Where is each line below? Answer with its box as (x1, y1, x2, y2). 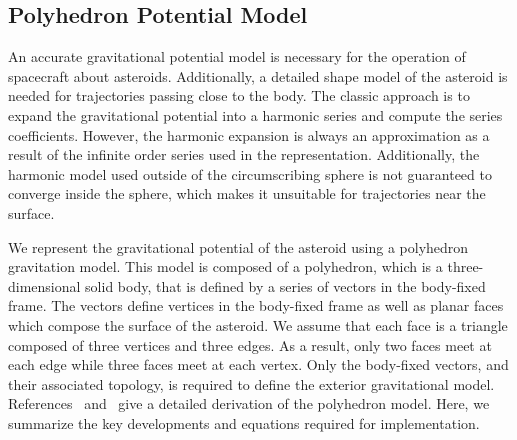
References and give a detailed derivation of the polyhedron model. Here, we (8, 393, 490, 414)
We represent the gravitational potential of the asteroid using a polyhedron (8, 236, 469, 257)
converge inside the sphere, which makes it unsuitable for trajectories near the (8, 183, 486, 204)
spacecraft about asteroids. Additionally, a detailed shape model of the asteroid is (8, 65, 508, 86)
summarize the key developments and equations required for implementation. (8, 412, 480, 433)
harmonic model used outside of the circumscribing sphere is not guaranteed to (8, 163, 492, 184)
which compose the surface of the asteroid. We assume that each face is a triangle (8, 314, 508, 335)
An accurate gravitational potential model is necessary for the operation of (8, 46, 466, 67)
